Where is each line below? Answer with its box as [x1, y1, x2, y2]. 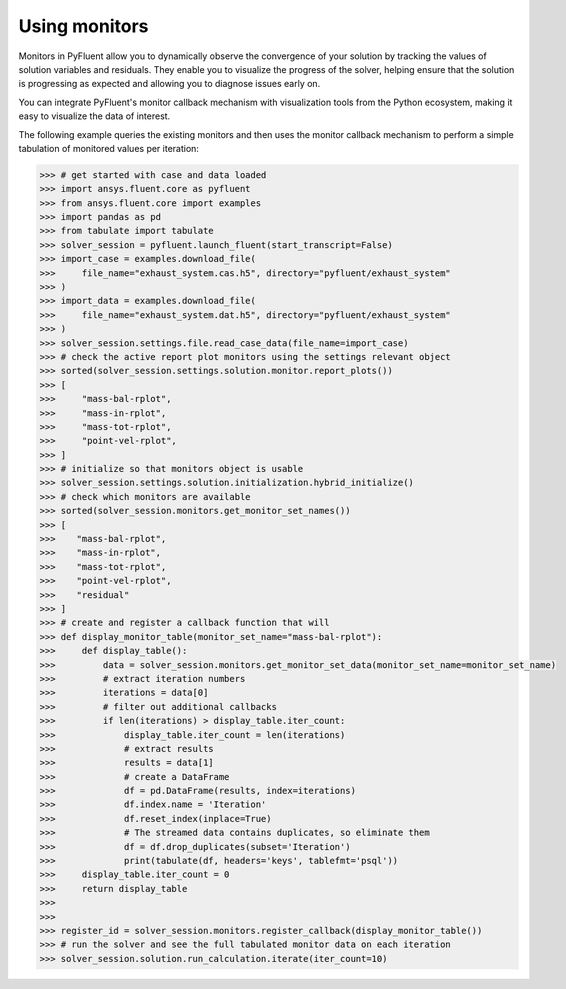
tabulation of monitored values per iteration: [18, 142, 200, 154]
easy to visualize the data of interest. [18, 110, 171, 122]
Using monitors [18, 15, 149, 37]
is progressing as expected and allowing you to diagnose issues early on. [18, 78, 321, 90]
